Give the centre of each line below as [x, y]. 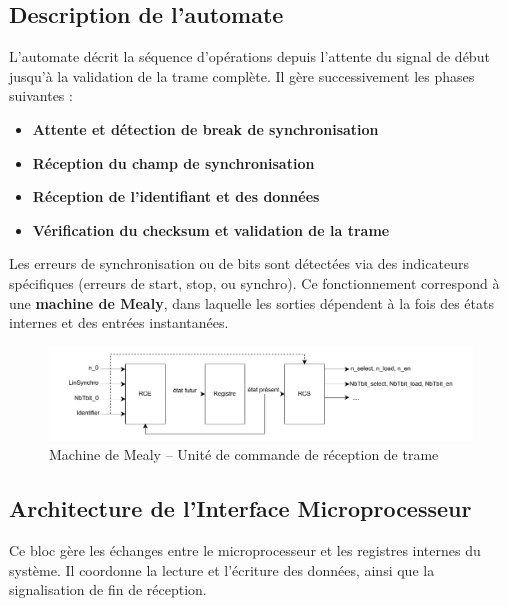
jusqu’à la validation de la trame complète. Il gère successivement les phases [242, 75]
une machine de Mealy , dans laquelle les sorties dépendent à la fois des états [251, 302]
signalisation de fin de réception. [108, 589]
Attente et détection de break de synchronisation [205, 128]
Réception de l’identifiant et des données [176, 196]
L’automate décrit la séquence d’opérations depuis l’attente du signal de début [249, 56]
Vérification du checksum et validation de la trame [211, 229]
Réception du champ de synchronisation [173, 162]
